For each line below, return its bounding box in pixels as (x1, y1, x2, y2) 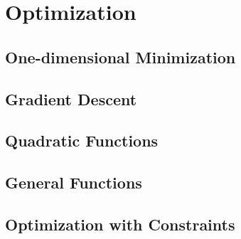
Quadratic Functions (5, 129, 159, 152)
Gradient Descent (5, 87, 137, 110)
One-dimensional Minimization (5, 46, 236, 68)
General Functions (5, 171, 142, 193)
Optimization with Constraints (5, 213, 235, 235)
